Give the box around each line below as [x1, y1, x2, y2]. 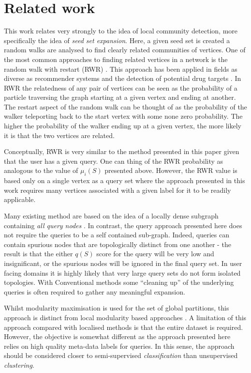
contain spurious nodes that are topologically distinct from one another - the [4, 239, 231, 249]
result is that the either [4, 249, 73, 259]
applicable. [4, 194, 36, 204]
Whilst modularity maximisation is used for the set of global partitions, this [4, 303, 229, 313]
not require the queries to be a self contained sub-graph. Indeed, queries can [4, 230, 230, 240]
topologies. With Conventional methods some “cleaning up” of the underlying [4, 277, 234, 287]
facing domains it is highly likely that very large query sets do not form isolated [4, 267, 241, 278]
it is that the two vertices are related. [4, 130, 115, 140]
